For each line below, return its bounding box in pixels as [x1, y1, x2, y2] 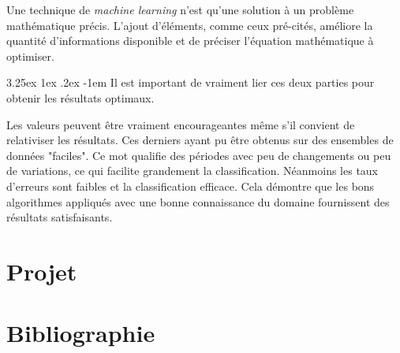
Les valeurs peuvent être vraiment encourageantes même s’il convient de [6, 116, 355, 132]
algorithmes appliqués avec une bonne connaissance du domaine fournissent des [6, 193, 390, 210]
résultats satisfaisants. [6, 209, 113, 225]
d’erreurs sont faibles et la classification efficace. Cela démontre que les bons [6, 177, 375, 194]
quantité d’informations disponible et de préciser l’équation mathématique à [6, 32, 374, 49]
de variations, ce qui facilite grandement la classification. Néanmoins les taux [6, 162, 379, 179]
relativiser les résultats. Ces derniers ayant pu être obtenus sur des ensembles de [6, 132, 394, 148]
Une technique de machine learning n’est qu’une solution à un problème [6, 2, 354, 17]
